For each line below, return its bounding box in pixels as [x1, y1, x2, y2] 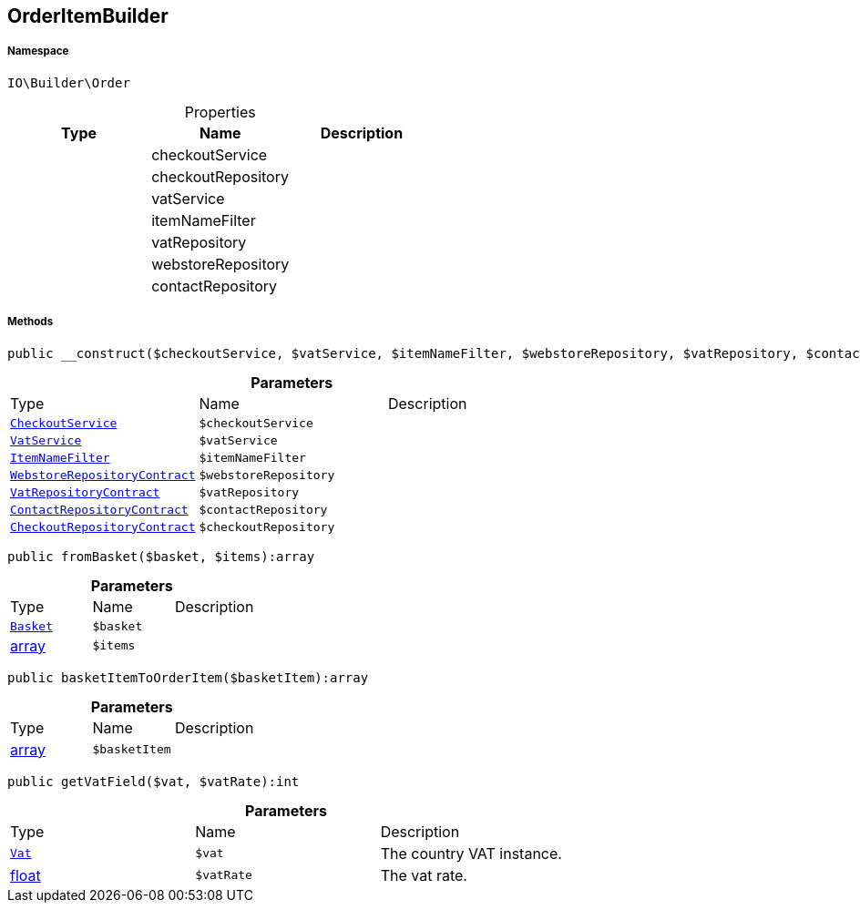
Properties [184, 102, 256, 121]
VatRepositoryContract [10, 485, 160, 499]
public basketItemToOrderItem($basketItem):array [7, 670, 369, 685]
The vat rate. [380, 865, 467, 884]
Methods [7, 315, 54, 329]
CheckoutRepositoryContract [10, 519, 196, 534]
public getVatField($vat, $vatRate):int [7, 773, 300, 789]
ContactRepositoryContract [10, 502, 189, 516]
